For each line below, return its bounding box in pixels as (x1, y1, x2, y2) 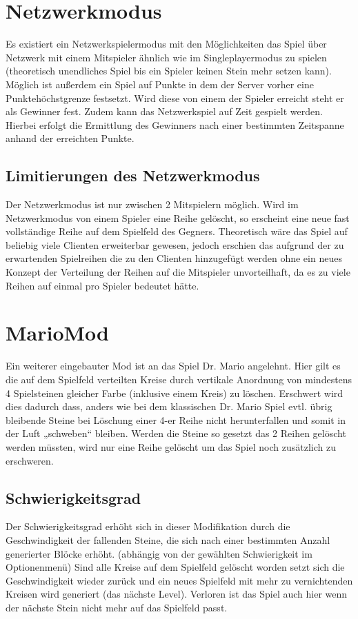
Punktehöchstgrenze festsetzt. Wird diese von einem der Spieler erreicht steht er (6, 90, 344, 105)
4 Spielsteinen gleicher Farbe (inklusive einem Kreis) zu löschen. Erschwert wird (6, 385, 344, 400)
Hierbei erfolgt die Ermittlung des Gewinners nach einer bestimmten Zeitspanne (6, 117, 344, 132)
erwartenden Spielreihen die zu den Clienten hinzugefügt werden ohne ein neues (6, 251, 342, 265)
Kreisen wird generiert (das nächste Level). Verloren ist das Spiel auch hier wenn (6, 587, 348, 601)
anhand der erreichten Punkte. (6, 131, 135, 145)
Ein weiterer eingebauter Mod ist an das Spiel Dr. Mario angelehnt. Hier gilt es (6, 358, 341, 373)
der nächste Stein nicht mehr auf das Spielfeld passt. (6, 600, 228, 614)
